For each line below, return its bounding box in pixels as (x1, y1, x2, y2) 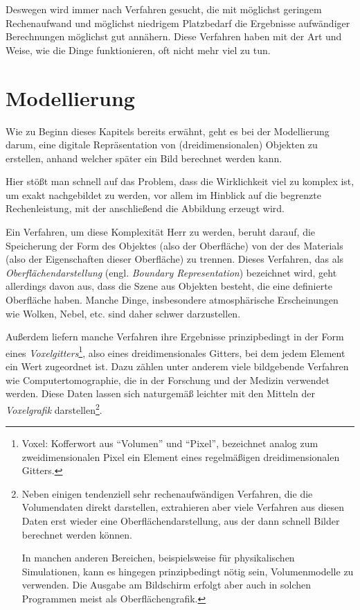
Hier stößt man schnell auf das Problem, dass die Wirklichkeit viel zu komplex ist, (6, 174, 354, 189)
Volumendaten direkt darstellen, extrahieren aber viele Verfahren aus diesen (21, 500, 345, 514)
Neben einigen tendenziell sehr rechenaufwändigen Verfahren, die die (21, 486, 313, 500)
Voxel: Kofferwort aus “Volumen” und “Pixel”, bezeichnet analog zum (21, 436, 318, 451)
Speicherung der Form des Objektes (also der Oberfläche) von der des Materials (6, 238, 343, 252)
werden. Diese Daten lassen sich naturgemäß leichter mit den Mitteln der (6, 386, 315, 401)
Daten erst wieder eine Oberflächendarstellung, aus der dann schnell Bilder (21, 514, 340, 528)
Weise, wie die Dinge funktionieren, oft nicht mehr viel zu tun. (6, 42, 271, 57)
